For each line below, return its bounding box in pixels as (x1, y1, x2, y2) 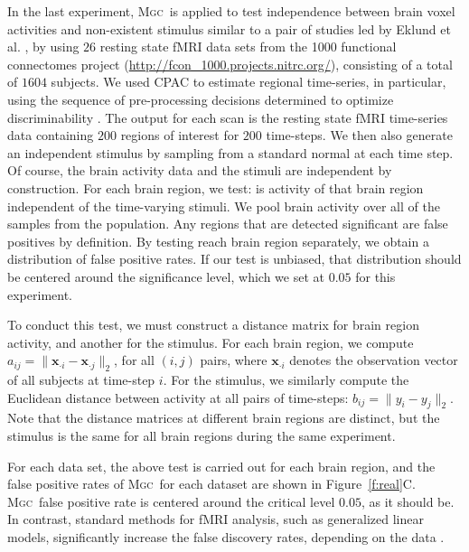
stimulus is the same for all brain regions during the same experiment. (7, 426, 396, 445)
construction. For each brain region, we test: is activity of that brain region (7, 178, 424, 197)
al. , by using (7, 37, 80, 56)
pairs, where (200, 351, 267, 370)
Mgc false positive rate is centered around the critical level (7, 491, 335, 510)
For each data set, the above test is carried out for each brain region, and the (7, 456, 436, 475)
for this (355, 267, 396, 285)
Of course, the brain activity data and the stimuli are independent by (7, 161, 392, 180)
